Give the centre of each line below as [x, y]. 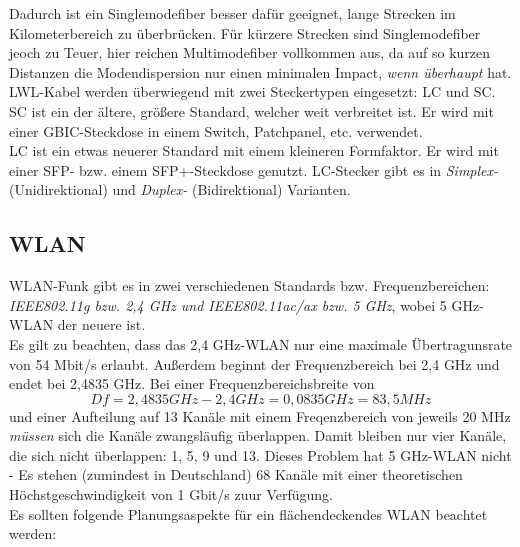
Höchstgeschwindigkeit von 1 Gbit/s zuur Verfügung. [171, 494]
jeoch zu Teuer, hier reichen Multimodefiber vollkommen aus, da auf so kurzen [250, 52]
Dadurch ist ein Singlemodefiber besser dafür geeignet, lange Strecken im [232, 13]
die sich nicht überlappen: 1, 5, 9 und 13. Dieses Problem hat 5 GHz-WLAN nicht [260, 454]
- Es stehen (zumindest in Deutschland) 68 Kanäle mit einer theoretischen [236, 474]
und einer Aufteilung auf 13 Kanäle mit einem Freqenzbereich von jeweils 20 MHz [260, 415]
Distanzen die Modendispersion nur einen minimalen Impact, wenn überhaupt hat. [260, 71]
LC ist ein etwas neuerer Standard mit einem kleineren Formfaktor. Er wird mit [254, 150]
